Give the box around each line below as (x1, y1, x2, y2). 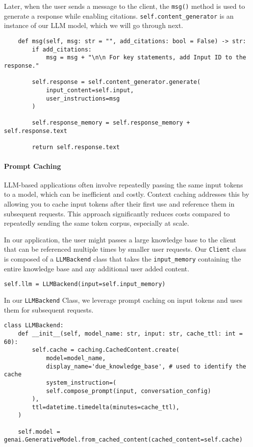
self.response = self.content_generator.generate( (32, 79, 201, 86)
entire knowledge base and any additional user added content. (4, 263, 189, 273)
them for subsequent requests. (4, 304, 94, 315)
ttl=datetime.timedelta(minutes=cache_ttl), (32, 403, 179, 411)
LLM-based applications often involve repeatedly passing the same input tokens (4, 179, 243, 189)
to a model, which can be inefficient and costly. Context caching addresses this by (4, 189, 250, 199)
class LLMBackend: (4, 322, 64, 329)
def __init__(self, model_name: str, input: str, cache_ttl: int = (18, 330, 243, 337)
